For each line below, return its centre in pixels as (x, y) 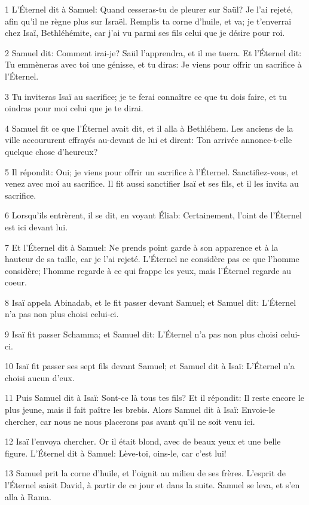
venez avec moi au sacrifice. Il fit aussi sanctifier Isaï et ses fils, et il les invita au (152, 183)
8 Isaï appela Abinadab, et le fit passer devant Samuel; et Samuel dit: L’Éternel (151, 302)
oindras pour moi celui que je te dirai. (74, 108)
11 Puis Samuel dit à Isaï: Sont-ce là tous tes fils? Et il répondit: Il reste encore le (155, 398)
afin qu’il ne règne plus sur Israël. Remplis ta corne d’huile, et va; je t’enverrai (148, 21)
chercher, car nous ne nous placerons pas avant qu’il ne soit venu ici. (130, 421)
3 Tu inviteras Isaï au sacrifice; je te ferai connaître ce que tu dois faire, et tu (146, 96)
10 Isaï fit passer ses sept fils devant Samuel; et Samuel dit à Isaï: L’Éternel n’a (150, 366)
